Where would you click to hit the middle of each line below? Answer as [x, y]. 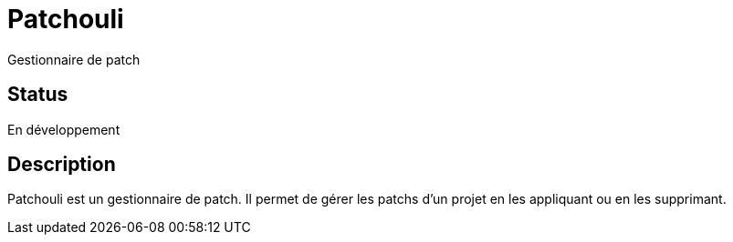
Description [62, 165]
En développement [64, 129]
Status [38, 95]
